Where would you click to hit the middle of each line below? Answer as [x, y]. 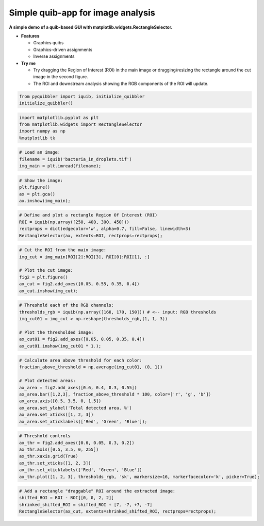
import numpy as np [42, 131]
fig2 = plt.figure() [43, 277]
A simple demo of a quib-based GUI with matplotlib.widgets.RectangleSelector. [91, 27]
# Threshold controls [45, 436]
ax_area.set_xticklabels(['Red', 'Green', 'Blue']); [83, 421]
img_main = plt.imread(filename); [60, 166]
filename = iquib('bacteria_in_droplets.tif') [75, 159]
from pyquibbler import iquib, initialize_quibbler [82, 96]
